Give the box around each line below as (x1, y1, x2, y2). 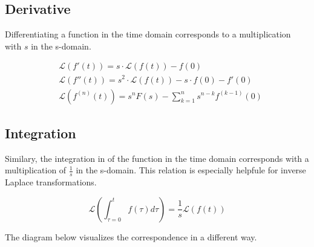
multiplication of (5, 164, 67, 176)
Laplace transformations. (5, 176, 97, 188)
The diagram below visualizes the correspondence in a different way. (5, 230, 257, 243)
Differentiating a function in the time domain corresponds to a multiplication (5, 28, 291, 40)
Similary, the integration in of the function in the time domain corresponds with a (5, 152, 309, 164)
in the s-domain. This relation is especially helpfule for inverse (76, 164, 306, 176)
